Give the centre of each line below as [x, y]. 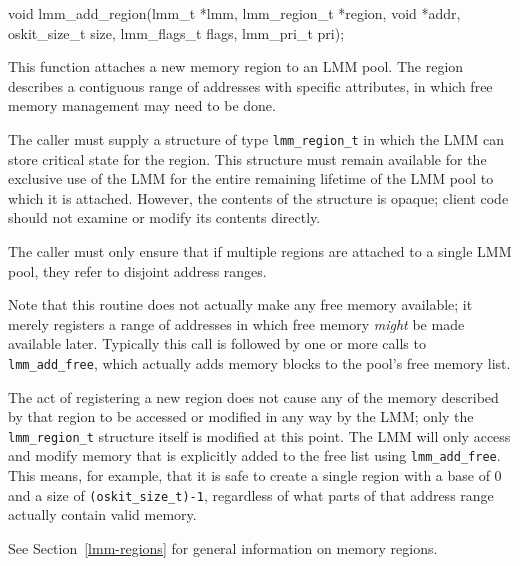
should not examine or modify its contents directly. [164, 217]
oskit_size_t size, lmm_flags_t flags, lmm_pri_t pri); [176, 32]
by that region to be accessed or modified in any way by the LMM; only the [241, 416]
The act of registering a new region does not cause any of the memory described [253, 396]
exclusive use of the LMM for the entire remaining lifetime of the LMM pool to [251, 178]
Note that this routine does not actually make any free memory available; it [240, 304]
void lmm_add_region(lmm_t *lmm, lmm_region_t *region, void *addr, [234, 13]
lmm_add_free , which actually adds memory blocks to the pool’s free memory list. [259, 362]
